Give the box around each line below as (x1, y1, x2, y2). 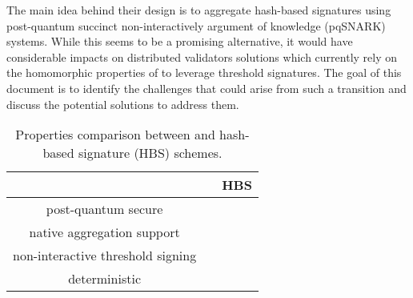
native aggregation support (29, 223, 180, 242)
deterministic (68, 269, 141, 288)
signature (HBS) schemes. (78, 143, 223, 163)
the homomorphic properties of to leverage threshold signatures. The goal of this (6, 64, 402, 81)
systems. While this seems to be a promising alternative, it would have (6, 33, 353, 50)
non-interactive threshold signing (13, 246, 197, 265)
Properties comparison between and (15, 125, 215, 144)
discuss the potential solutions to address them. (6, 95, 239, 112)
